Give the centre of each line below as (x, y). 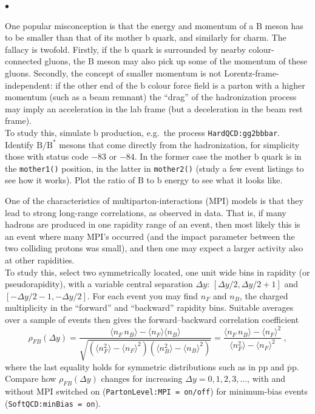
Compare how (31, 378)
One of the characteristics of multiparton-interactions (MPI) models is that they (154, 201)
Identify (19, 144)
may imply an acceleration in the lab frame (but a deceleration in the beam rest (154, 108)
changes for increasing (142, 378)
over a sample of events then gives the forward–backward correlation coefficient (152, 319)
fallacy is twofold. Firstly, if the (63, 49)
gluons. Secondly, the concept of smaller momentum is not (113, 73)
